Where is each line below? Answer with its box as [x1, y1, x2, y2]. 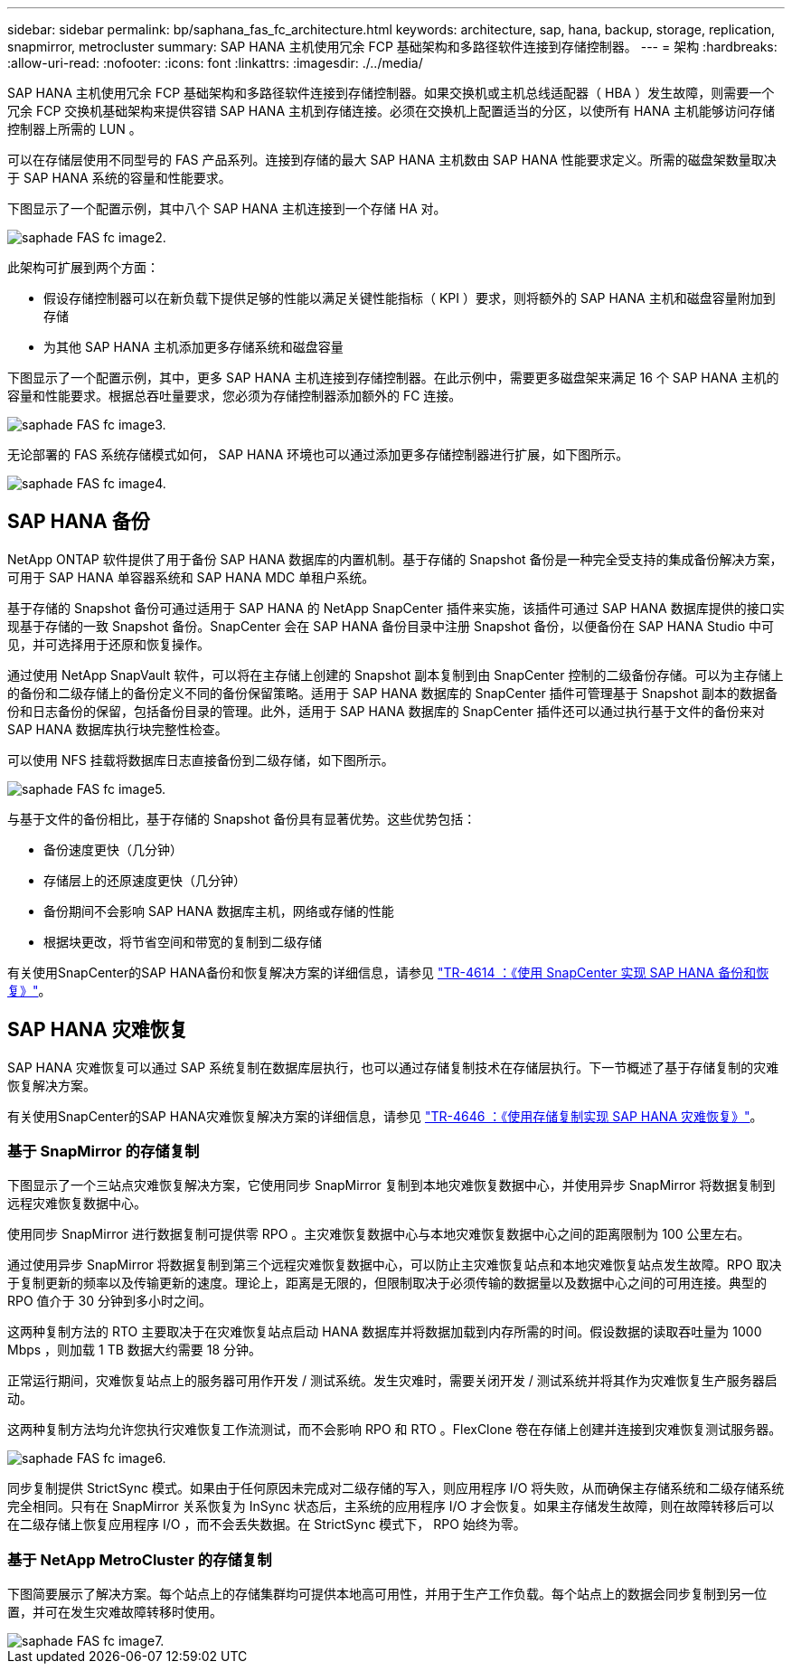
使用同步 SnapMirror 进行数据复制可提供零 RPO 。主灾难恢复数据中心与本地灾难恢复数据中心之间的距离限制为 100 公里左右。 [7, 1226, 750, 1242]
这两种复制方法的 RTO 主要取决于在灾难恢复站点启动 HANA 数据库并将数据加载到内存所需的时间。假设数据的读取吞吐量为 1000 [7, 1324, 762, 1340]
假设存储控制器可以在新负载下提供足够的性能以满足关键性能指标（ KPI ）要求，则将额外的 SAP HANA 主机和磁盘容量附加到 [43, 290, 776, 306]
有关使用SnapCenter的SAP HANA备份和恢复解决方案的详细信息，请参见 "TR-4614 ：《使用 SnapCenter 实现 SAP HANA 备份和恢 [7, 964, 769, 980]
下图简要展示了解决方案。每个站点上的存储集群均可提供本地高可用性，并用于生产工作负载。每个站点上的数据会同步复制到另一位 [7, 1586, 767, 1602]
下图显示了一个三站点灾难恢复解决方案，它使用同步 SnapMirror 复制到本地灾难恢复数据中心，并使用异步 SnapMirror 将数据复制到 [7, 1177, 776, 1194]
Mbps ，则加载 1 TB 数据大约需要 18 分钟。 [7, 1342, 262, 1358]
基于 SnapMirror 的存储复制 [7, 1142, 200, 1161]
